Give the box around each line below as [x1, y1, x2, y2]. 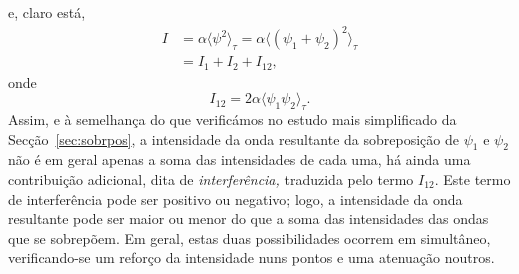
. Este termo [434, 168, 511, 189]
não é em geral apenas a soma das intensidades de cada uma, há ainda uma [8, 149, 471, 170]
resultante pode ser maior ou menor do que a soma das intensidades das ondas [8, 208, 489, 229]
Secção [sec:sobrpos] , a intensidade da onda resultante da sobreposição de [8, 128, 459, 149]
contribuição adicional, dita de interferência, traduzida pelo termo [8, 168, 414, 189]
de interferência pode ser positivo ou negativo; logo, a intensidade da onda [8, 188, 463, 209]
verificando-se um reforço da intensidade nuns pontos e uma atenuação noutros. [8, 247, 495, 268]
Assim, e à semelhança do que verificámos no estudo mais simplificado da [8, 109, 457, 129]
